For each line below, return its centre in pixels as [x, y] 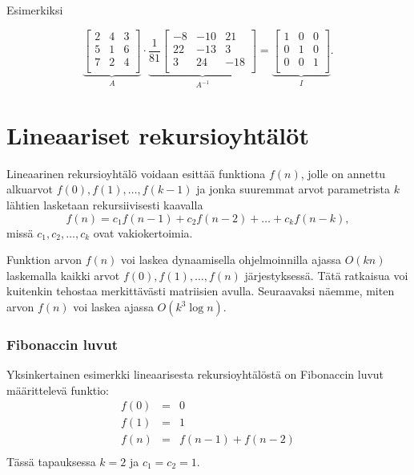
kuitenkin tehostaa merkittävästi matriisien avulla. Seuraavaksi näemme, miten [201, 291]
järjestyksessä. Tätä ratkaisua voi [326, 275]
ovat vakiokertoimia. [143, 232]
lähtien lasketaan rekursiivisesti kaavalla [105, 205]
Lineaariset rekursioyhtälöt [158, 134]
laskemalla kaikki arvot [63, 275]
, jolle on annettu [343, 173]
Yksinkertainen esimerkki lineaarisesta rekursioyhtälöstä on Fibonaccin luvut [195, 374]
